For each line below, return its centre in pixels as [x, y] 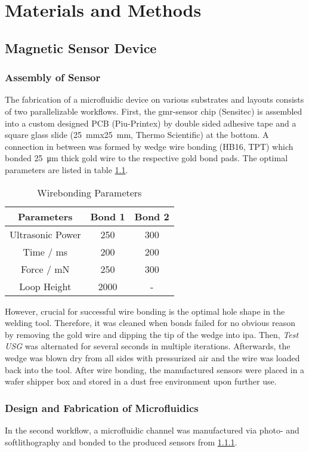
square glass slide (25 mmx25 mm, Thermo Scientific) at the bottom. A [137, 135]
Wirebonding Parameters [89, 192]
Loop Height [45, 286]
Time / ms [45, 251]
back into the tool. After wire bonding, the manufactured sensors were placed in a [155, 369]
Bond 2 [152, 216]
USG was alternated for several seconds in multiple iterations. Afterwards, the [148, 346]
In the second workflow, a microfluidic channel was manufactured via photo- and [152, 430]
